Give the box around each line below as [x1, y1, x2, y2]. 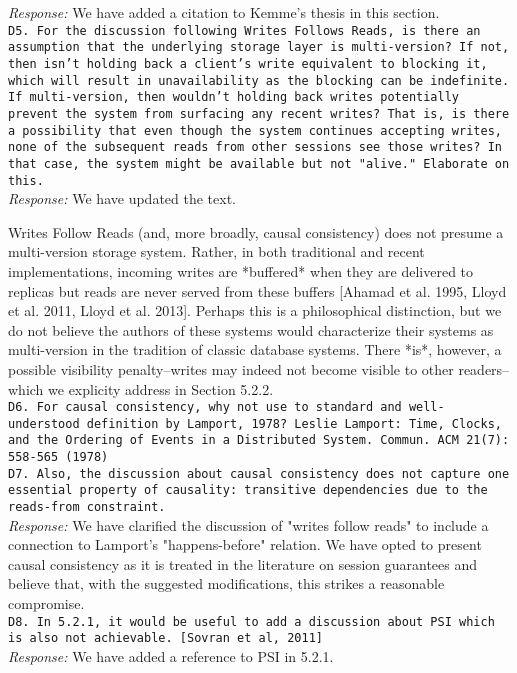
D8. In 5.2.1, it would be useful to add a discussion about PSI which [8, 614, 495, 629]
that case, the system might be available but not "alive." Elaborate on [8, 156, 510, 171]
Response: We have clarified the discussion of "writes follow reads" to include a [8, 514, 489, 535]
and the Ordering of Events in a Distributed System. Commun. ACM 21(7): [8, 433, 510, 448]
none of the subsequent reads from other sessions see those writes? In [8, 140, 502, 155]
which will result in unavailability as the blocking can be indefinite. [8, 73, 510, 88]
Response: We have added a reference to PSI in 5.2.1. [8, 645, 334, 666]
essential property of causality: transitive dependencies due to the [8, 483, 488, 498]
